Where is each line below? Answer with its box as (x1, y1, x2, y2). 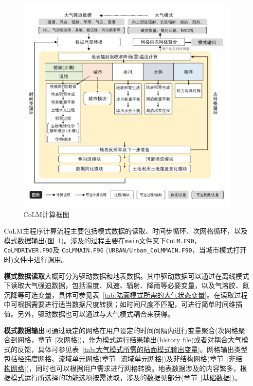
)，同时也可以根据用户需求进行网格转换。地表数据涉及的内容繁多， (26, 363, 240, 373)
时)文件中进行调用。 (4, 254, 68, 264)
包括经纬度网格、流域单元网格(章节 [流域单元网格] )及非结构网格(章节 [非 (4, 353, 236, 364)
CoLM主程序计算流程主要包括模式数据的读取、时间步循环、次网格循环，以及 (4, 226, 248, 236)
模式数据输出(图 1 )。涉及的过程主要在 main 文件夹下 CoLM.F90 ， (4, 235, 201, 245)
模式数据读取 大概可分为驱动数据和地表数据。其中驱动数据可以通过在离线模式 (4, 270, 249, 281)
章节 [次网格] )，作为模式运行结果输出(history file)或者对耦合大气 (37, 335, 242, 345)
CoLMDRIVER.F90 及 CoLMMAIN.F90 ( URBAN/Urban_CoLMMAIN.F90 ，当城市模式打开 (4, 245, 247, 255)
